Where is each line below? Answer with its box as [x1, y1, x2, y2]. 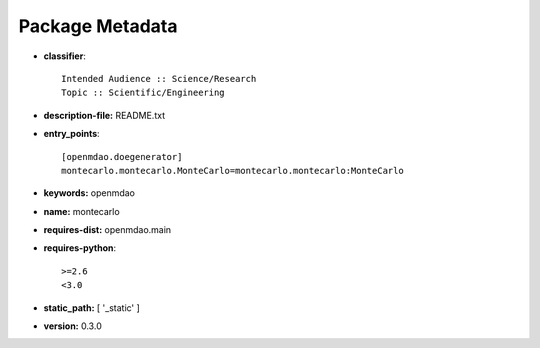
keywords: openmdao [43, 187, 135, 199]
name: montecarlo [43, 205, 120, 217]
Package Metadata [18, 15, 178, 37]
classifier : [43, 50, 87, 62]
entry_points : [43, 128, 100, 140]
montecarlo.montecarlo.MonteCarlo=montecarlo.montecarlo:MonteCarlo [61, 165, 404, 176]
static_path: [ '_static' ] [43, 301, 140, 314]
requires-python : [43, 242, 117, 254]
